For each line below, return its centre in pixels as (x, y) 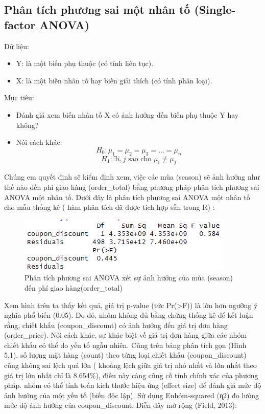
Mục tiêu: (19, 97)
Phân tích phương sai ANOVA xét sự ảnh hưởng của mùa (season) (129, 278)
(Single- (215, 9)
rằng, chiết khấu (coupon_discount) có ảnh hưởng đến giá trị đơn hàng (116, 325)
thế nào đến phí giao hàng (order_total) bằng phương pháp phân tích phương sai (132, 187)
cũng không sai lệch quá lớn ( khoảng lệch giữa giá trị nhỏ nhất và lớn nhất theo (130, 365)
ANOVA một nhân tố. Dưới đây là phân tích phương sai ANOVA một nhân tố (127, 197)
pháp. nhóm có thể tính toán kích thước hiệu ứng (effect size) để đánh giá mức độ (133, 385)
